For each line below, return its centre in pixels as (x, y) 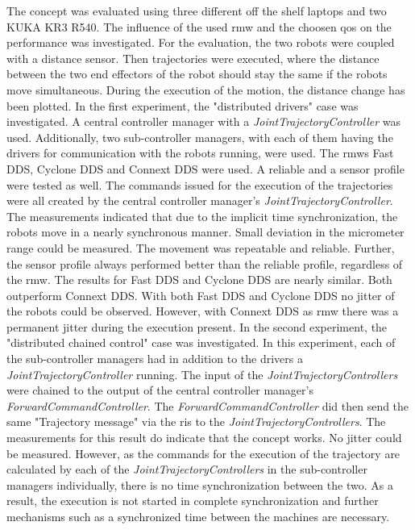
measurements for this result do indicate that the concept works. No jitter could (204, 438)
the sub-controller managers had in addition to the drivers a (155, 359)
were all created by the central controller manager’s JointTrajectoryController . (200, 200)
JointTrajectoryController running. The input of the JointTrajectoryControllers (202, 374)
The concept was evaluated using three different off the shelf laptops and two (197, 10)
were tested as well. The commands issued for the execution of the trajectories (200, 184)
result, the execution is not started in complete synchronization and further (193, 501)
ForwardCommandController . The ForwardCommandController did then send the (208, 405)
